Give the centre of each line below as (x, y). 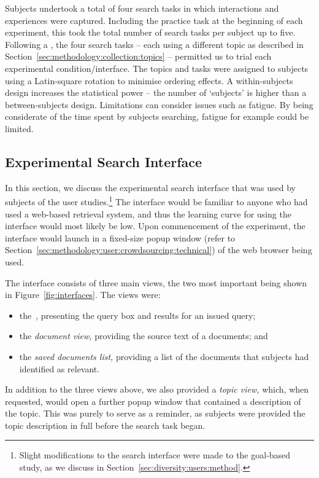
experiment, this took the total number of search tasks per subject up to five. (150, 32)
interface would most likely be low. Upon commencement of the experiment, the (155, 226)
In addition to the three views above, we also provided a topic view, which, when (157, 389)
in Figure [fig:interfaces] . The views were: (83, 295)
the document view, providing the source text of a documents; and (144, 336)
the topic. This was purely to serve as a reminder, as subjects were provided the (155, 413)
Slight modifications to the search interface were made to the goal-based (155, 455)
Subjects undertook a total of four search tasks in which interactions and (142, 8)
